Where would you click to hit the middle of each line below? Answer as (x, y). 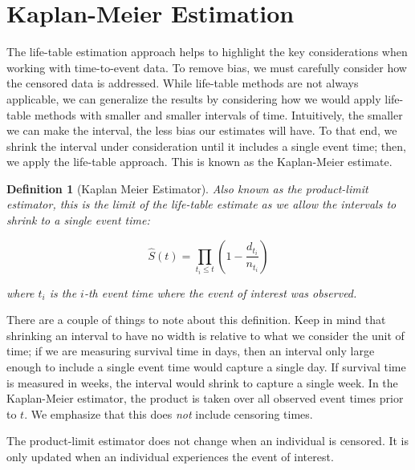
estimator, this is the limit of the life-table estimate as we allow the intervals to (201, 204)
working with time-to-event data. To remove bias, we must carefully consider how (207, 67)
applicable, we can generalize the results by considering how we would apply (194, 98)
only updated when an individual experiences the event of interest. (170, 456)
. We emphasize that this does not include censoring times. (169, 413)
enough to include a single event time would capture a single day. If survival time (206, 367)
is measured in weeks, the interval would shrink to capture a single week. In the (202, 382)
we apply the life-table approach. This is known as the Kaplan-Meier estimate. (199, 162)
